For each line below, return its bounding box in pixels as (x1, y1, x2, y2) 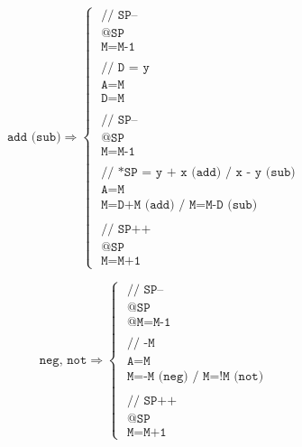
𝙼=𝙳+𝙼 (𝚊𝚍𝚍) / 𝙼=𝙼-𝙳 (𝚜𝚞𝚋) (101, 198, 258, 211)
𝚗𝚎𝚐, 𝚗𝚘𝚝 (39, 353, 87, 367)
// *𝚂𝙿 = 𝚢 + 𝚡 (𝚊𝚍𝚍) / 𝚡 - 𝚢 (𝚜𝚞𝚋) (101, 165, 296, 179)
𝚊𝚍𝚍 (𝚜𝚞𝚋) (6, 130, 61, 144)
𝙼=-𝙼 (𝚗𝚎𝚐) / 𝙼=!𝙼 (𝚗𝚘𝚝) (126, 369, 264, 383)
